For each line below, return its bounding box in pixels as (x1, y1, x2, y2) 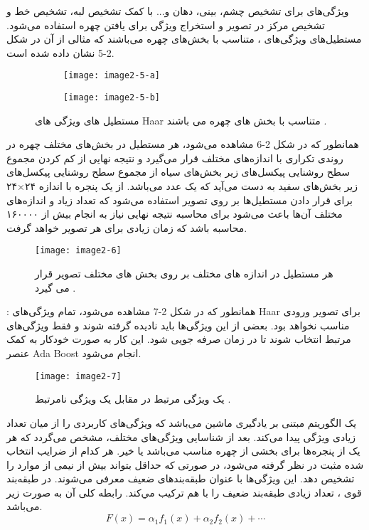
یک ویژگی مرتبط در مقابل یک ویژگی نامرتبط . (35, 391, 231, 406)
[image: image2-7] (35, 371, 122, 381)
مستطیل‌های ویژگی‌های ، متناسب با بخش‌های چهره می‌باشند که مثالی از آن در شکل (6, 31, 362, 46)
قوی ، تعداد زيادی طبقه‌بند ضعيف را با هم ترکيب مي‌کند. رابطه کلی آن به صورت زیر (6, 484, 362, 499)
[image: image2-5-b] (63, 92, 161, 103)
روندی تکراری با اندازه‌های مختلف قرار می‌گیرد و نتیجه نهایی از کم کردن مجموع (6, 150, 343, 165)
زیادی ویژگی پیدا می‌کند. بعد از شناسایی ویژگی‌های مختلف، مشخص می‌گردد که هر (6, 429, 356, 444)
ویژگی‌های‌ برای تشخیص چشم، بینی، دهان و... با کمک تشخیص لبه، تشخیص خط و (6, 4, 349, 18)
